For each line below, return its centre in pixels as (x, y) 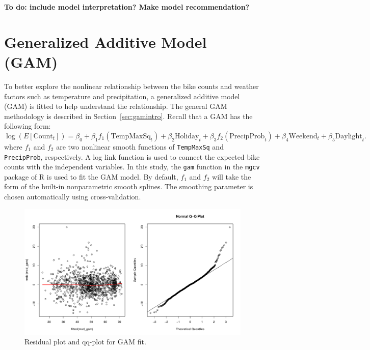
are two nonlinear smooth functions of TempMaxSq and (140, 146)
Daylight (349, 136)
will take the (232, 176)
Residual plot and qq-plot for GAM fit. (85, 342)
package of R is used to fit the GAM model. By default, (91, 176)
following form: (28, 126)
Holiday (187, 136)
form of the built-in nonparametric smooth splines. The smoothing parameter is (129, 186)
